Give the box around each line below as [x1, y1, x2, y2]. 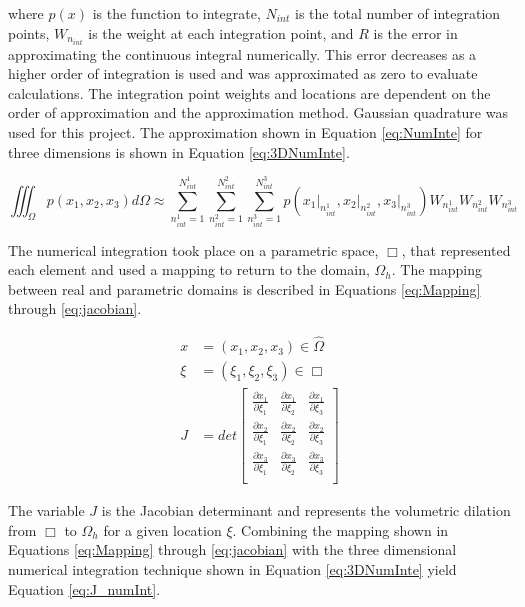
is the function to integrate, [92, 3, 261, 23]
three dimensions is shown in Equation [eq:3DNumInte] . [8, 141, 350, 162]
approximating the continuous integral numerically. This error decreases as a [8, 43, 477, 64]
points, [8, 22, 50, 43]
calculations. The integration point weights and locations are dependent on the [8, 82, 491, 103]
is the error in [373, 22, 458, 43]
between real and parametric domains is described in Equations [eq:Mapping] [8, 278, 481, 299]
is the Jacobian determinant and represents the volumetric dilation [101, 500, 511, 521]
